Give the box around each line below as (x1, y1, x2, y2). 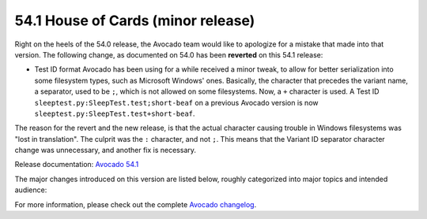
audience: (14, 185, 47, 195)
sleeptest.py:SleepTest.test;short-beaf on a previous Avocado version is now (34, 98, 319, 107)
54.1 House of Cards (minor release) (14, 12, 255, 29)
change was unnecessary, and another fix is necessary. (14, 146, 197, 155)
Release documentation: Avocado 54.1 (14, 160, 139, 169)
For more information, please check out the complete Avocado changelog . (14, 199, 257, 209)
